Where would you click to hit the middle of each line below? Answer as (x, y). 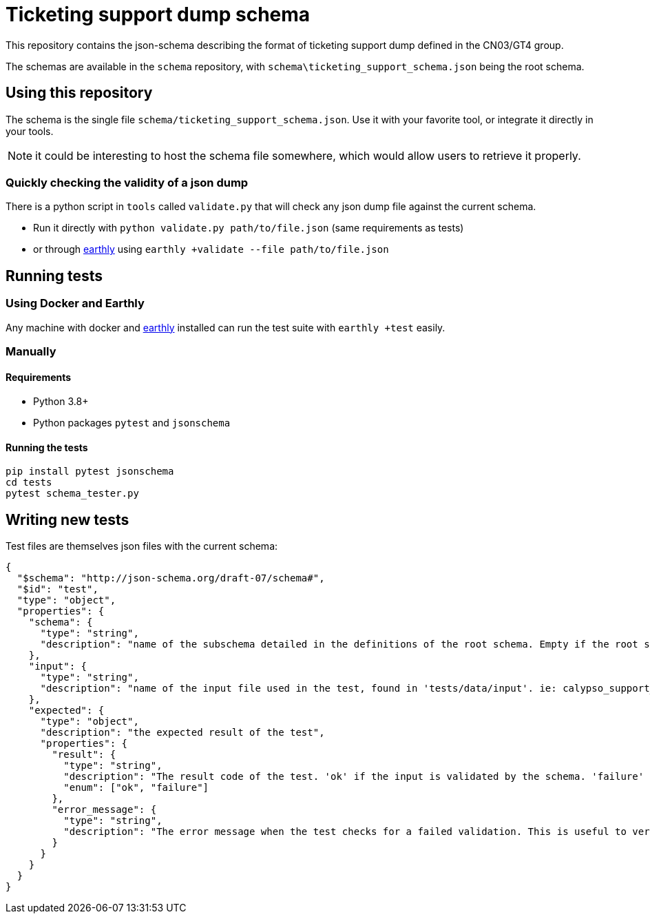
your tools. (30, 131)
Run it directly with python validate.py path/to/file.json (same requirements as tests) (249, 228)
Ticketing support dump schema (158, 14)
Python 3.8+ (61, 402)
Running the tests (47, 447)
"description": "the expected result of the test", (182, 733)
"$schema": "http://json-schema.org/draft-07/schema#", (171, 578)
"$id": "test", (57, 589)
